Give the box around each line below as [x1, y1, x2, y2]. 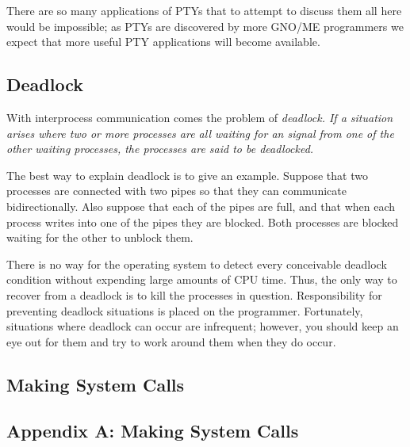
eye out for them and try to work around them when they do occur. [6, 333, 336, 350]
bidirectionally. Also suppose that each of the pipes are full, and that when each [6, 197, 396, 214]
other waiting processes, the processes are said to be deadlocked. [6, 140, 314, 157]
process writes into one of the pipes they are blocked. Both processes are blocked [6, 213, 399, 230]
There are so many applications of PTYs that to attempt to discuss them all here [6, 2, 402, 18]
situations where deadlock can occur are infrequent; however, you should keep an [6, 318, 399, 334]
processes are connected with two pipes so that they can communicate [6, 182, 347, 199]
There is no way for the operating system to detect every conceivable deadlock [6, 255, 387, 272]
